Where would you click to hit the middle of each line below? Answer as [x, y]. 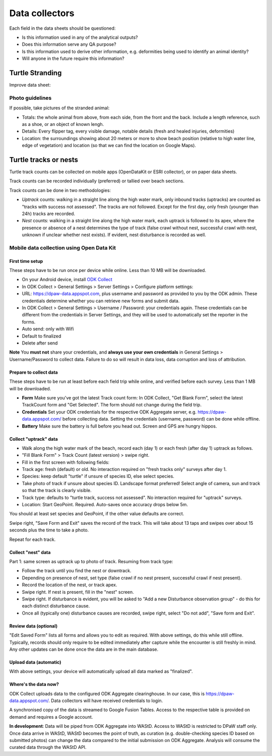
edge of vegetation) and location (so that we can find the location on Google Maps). [109, 146]
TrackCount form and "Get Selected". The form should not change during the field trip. [112, 405]
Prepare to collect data [33, 372]
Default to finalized [42, 336]
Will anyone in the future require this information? [73, 58]
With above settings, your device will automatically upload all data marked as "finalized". [101, 671]
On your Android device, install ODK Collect [67, 280]
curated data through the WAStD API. [48, 747]
